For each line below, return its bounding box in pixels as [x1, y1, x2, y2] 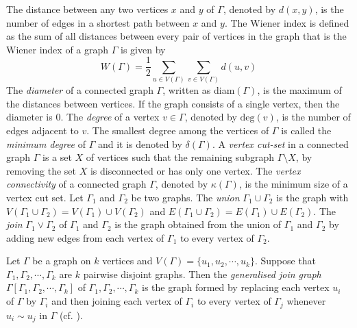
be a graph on [32, 253, 91, 268]
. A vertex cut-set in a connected [212, 136, 349, 151]
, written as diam [162, 83, 235, 97]
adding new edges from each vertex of [6, 230, 164, 244]
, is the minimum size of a [238, 177, 348, 191]
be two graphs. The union [131, 190, 240, 204]
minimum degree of [6, 136, 86, 151]
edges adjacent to [6, 123, 79, 137]
